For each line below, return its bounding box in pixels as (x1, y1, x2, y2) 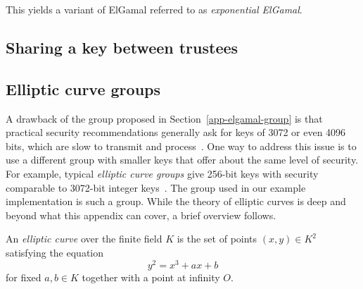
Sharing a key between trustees (6, 36, 238, 58)
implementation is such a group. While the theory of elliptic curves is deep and (6, 194, 346, 209)
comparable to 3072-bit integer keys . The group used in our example (6, 180, 306, 195)
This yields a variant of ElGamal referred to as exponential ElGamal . (6, 2, 302, 16)
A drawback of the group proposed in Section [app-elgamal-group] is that (6, 111, 323, 125)
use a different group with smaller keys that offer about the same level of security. (6, 152, 359, 167)
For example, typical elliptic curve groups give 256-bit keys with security (6, 166, 319, 180)
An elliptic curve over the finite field (6, 231, 163, 246)
